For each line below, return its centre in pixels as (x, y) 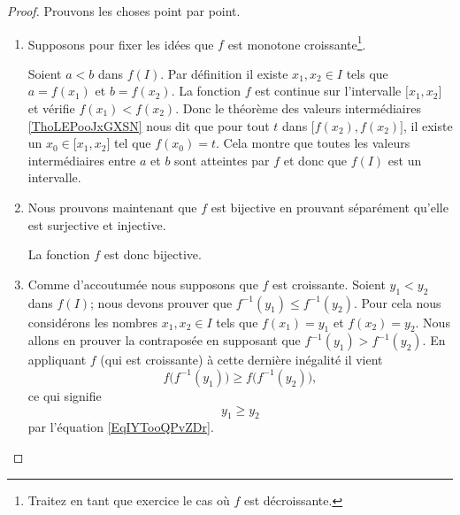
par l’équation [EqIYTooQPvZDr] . (121, 427)
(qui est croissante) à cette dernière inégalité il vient (241, 360)
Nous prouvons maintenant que (112, 207)
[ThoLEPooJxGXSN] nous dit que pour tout (149, 125)
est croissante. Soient (329, 284)
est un (405, 160)
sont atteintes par (222, 160)
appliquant (57, 360)
